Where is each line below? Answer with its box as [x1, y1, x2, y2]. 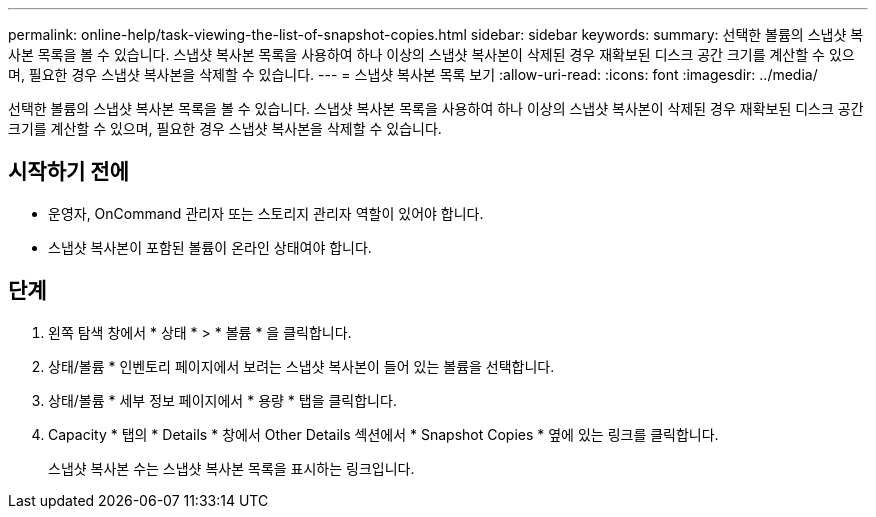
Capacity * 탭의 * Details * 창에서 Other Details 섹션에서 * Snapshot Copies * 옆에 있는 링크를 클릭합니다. [48, 425, 719, 443]
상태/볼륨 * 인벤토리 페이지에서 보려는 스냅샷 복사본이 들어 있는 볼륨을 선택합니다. [48, 357, 555, 375]
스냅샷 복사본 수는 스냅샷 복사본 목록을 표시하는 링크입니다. [48, 459, 415, 477]
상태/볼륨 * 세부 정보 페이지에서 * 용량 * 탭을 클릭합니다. [48, 391, 397, 409]
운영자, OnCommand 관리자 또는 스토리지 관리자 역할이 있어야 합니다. [48, 204, 484, 222]
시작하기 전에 [8, 159, 129, 185]
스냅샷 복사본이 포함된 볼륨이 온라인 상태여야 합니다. [48, 238, 372, 256]
